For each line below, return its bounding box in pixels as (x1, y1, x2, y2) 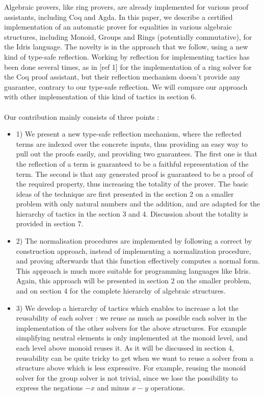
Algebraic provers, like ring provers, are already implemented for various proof (4, 2, 249, 12)
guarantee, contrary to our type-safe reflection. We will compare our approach (4, 81, 248, 92)
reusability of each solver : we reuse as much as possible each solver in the (16, 312, 247, 323)
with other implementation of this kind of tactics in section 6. (4, 91, 197, 102)
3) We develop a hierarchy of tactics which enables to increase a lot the (16, 302, 239, 313)
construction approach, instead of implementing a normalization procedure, (16, 245, 251, 256)
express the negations (16, 382, 83, 393)
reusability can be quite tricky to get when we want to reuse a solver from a (16, 352, 253, 363)
